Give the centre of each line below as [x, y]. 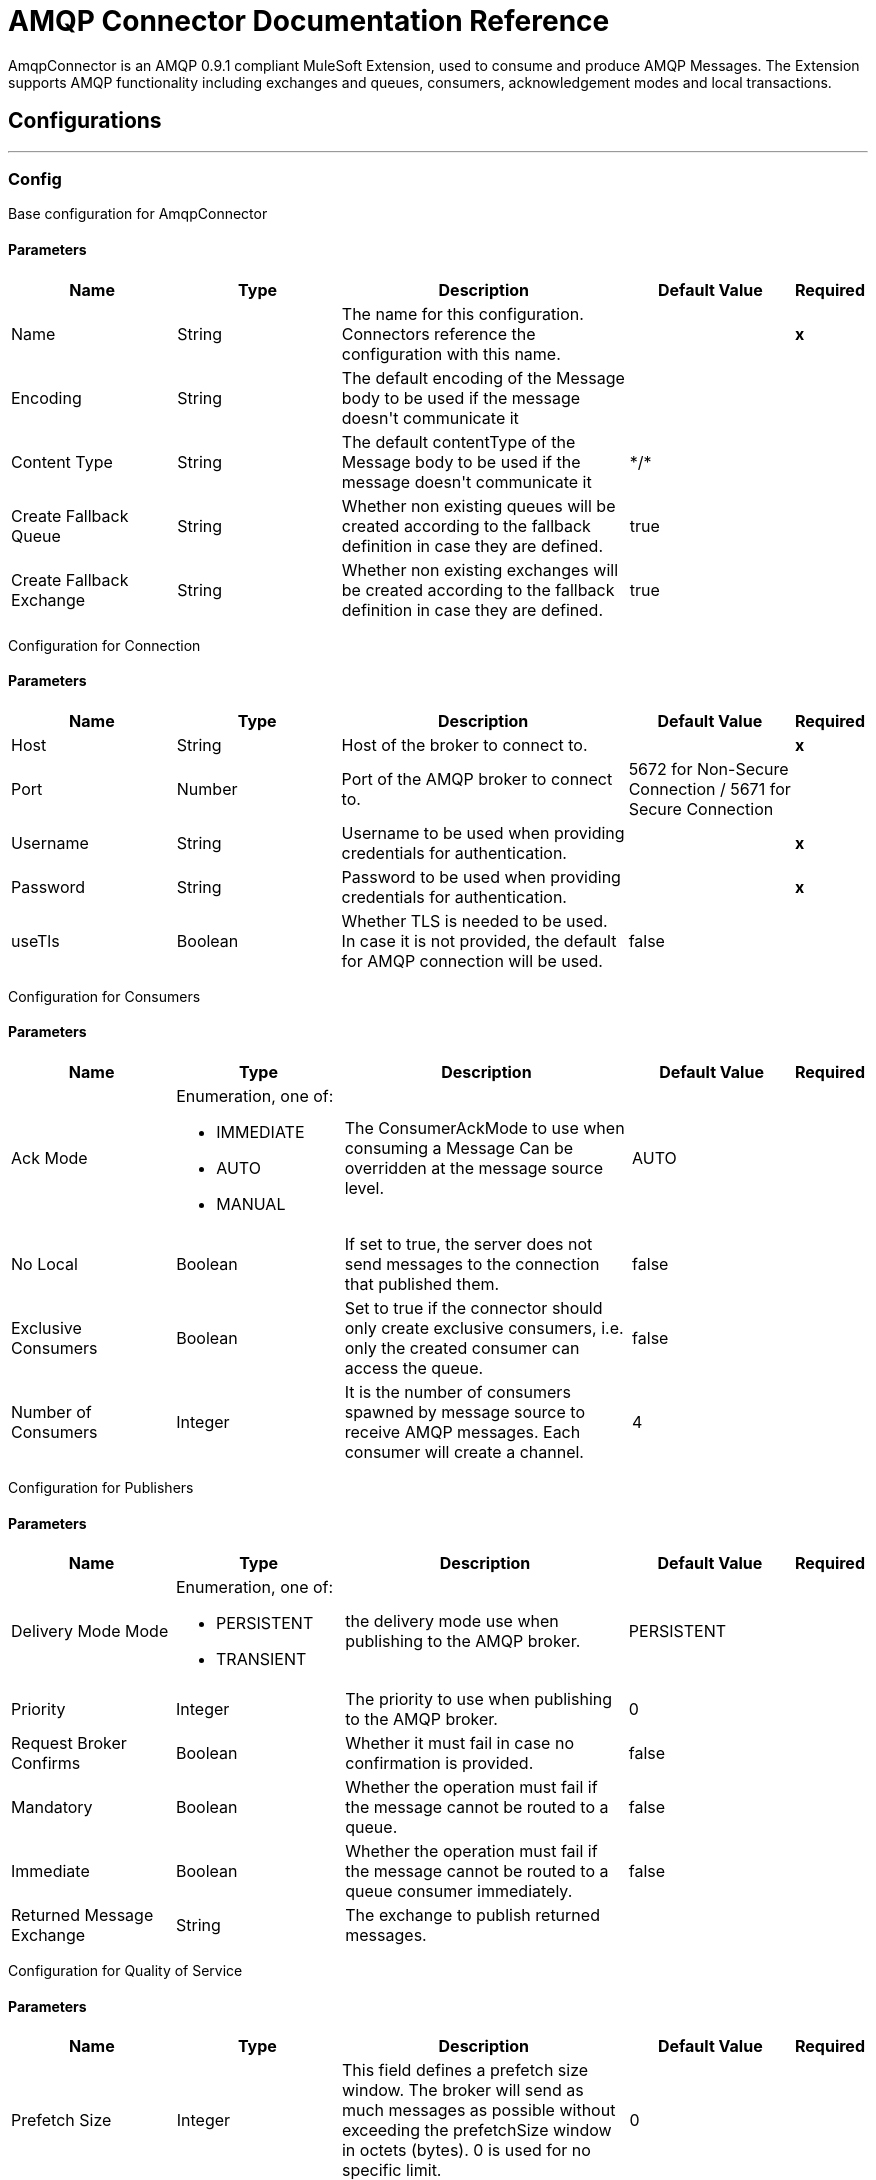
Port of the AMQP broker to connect [477, 778]
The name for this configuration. [462, 313]
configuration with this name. [451, 353]
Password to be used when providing [481, 876]
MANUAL [251, 1204]
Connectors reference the [438, 333]
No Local [44, 1264]
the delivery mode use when [452, 1621]
